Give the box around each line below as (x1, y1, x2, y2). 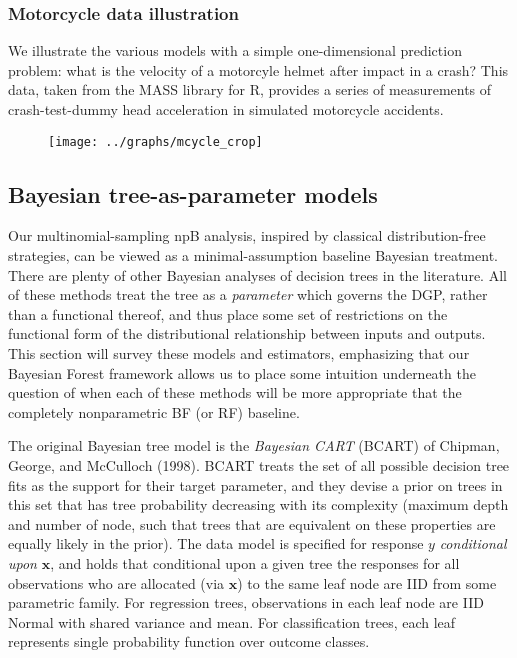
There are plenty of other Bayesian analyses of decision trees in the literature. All (8, 264, 507, 285)
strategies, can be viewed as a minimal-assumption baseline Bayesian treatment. (8, 245, 498, 266)
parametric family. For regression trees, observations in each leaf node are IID (8, 592, 484, 613)
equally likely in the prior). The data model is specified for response (8, 533, 424, 554)
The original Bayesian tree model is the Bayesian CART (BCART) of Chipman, (8, 435, 500, 456)
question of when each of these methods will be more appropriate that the (8, 382, 462, 403)
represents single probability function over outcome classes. (8, 631, 370, 652)
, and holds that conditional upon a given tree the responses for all (50, 552, 460, 573)
